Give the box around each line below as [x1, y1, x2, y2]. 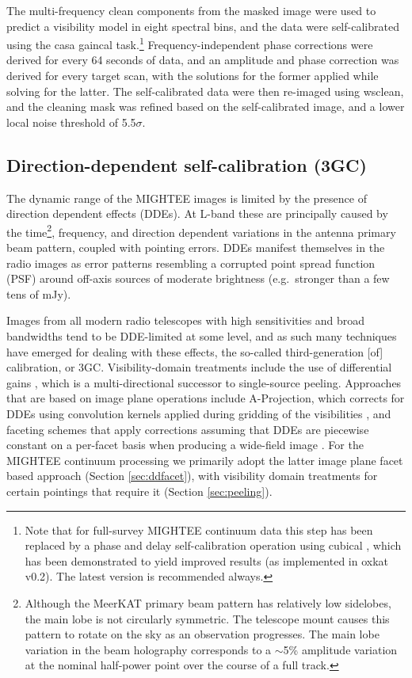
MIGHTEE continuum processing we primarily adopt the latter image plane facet [6, 451, 403, 468]
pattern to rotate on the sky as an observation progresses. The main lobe [25, 626, 380, 642]
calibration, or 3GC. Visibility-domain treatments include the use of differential [6, 359, 392, 375]
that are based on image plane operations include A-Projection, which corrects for [6, 390, 405, 406]
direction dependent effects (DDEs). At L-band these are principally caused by [6, 205, 388, 222]
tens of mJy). [6, 285, 71, 302]
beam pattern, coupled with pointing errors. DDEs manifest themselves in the [6, 239, 385, 256]
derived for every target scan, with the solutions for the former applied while [6, 67, 379, 84]
